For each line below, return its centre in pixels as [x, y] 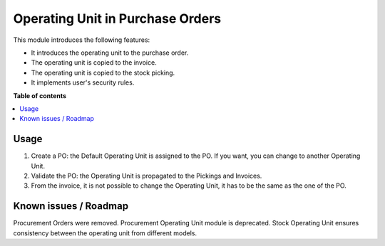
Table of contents [40, 95]
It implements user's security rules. [83, 82]
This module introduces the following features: [82, 40]
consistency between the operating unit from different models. [105, 233]
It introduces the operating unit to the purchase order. [110, 53]
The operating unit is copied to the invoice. [94, 63]
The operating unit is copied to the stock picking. [103, 73]
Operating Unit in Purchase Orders [117, 18]
